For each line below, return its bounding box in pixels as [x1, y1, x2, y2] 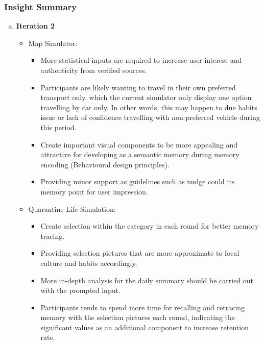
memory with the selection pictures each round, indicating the [40, 312, 235, 323]
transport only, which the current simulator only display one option [40, 92, 252, 103]
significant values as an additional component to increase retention [40, 322, 249, 332]
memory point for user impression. [40, 186, 148, 196]
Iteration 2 [16, 20, 55, 31]
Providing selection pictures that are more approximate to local [40, 248, 239, 258]
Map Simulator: [28, 37, 78, 48]
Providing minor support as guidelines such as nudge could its [40, 176, 235, 187]
